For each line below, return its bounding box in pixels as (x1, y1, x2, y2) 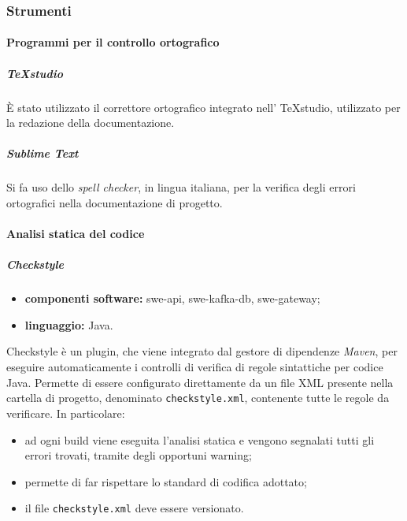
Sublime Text (6, 145, 79, 162)
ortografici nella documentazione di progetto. (6, 194, 223, 210)
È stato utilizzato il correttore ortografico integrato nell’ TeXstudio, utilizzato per (6, 99, 401, 115)
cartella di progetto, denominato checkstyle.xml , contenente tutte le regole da (6, 389, 390, 406)
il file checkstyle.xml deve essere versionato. (24, 500, 244, 516)
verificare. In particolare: (6, 404, 125, 421)
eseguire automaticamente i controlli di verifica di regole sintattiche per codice (6, 359, 383, 375)
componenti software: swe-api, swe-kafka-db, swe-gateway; (24, 290, 320, 307)
